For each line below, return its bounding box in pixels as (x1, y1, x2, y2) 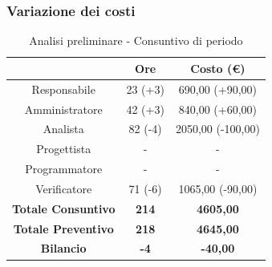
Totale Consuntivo (12, 200, 116, 216)
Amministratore (24, 100, 103, 117)
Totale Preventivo (13, 220, 114, 237)
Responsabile (31, 80, 95, 97)
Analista (43, 120, 84, 137)
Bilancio (40, 240, 87, 257)
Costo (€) (190, 59, 246, 76)
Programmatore (25, 160, 103, 177)
